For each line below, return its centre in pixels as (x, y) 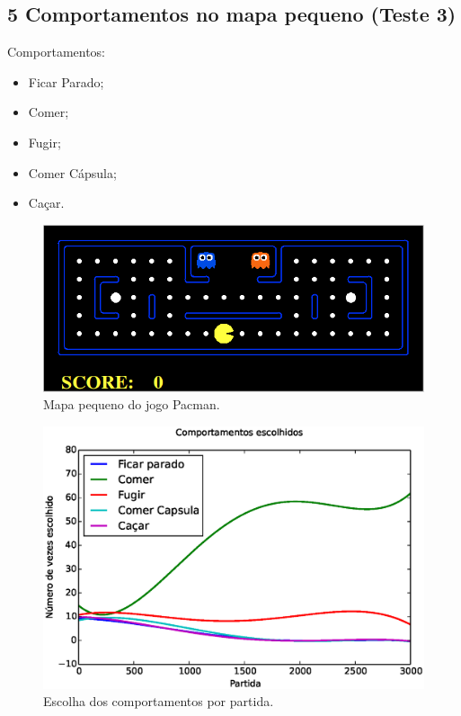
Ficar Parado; (66, 81)
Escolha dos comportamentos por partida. (159, 701)
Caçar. (46, 203)
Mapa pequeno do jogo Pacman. (132, 404)
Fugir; (44, 142)
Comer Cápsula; (72, 172)
